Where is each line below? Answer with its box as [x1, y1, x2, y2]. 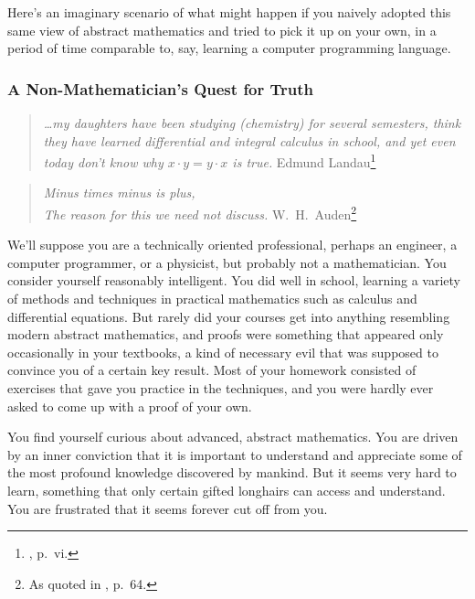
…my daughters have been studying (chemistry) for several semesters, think [43, 113, 461, 132]
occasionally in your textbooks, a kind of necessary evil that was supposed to [7, 342, 438, 361]
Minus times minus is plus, [43, 183, 195, 202]
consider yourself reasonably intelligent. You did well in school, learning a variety [7, 271, 460, 290]
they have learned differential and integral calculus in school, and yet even [43, 131, 456, 150]
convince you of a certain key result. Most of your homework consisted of [7, 360, 417, 380]
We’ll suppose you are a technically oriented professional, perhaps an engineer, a [7, 235, 458, 254]
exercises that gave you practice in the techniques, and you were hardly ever [7, 379, 434, 398]
